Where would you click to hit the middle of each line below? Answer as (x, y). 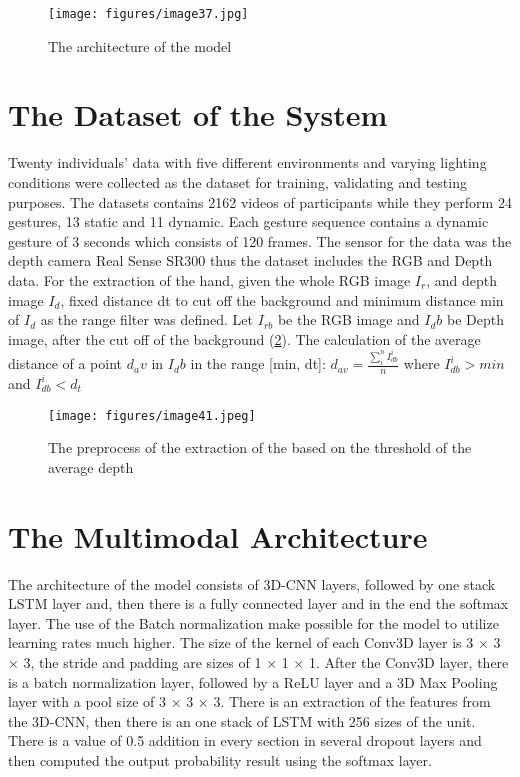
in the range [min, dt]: (258, 363)
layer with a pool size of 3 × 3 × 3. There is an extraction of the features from (249, 701)
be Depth (475, 319)
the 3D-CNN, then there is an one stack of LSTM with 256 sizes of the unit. (242, 720)
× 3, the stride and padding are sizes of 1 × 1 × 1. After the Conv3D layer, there (258, 661)
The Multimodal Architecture (218, 535)
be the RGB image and (348, 319)
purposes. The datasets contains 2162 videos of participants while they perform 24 (260, 201)
